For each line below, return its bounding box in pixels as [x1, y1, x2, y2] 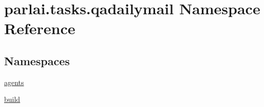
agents [4, 76, 24, 87]
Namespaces [4, 52, 70, 68]
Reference [4, 18, 76, 39]
